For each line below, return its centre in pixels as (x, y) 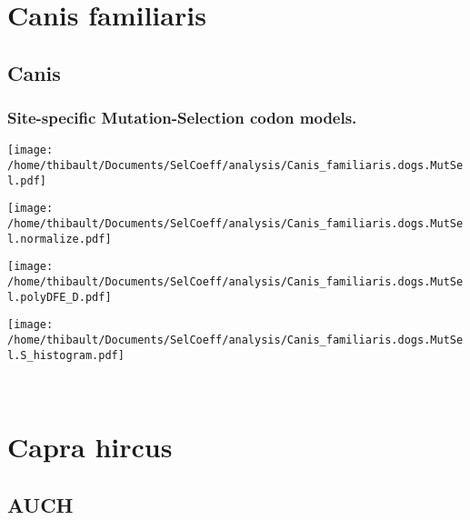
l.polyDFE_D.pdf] (60, 297)
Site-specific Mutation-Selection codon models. (182, 118)
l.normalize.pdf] (60, 239)
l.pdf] (27, 180)
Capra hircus (90, 447)
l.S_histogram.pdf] (66, 355)
